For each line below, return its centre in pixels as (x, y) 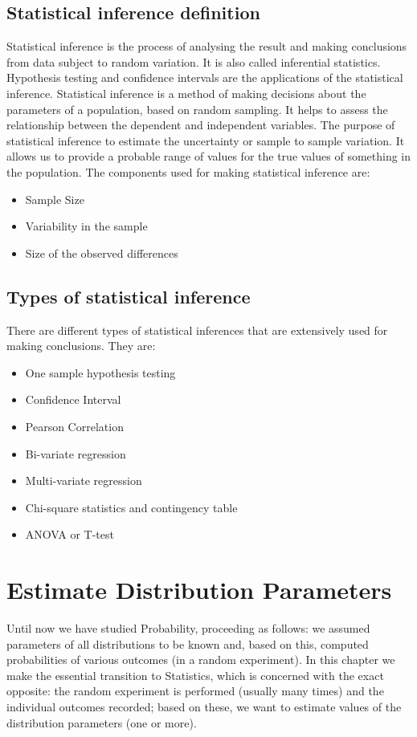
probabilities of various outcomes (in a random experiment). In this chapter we (201, 660)
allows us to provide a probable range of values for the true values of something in (209, 156)
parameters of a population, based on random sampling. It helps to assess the (197, 109)
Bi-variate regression (76, 453)
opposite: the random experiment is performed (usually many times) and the (195, 691)
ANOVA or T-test (69, 534)
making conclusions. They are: (81, 346)
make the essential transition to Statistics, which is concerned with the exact (195, 675)
